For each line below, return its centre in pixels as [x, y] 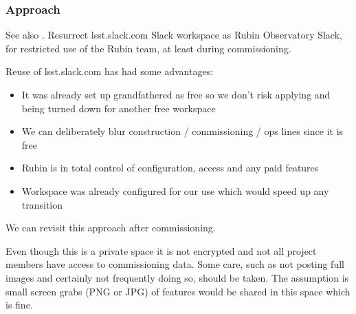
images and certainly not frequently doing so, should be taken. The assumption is [177, 277]
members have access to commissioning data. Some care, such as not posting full [175, 264]
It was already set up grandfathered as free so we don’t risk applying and [176, 94]
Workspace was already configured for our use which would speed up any [175, 190]
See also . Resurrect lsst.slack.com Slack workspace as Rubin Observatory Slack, [174, 35]
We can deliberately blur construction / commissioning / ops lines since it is [182, 131]
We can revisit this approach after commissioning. [111, 228]
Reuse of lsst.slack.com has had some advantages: [110, 71]
